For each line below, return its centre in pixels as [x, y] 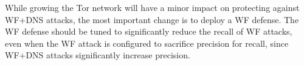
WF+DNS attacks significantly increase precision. [98, 55]
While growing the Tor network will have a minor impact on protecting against [152, 7]
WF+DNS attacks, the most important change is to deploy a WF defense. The [152, 19]
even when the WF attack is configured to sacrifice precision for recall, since [147, 43]
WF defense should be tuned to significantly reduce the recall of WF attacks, [149, 31]
